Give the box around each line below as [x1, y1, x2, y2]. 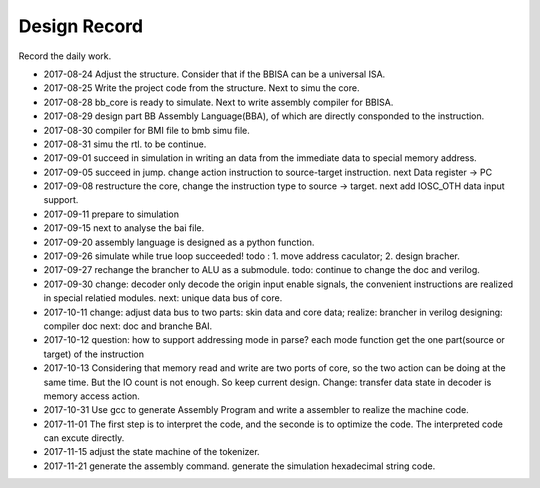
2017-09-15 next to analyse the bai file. [43, 222, 205, 234]
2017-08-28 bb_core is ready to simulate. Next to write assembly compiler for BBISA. [43, 96, 394, 108]
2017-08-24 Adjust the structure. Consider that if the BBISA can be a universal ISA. [43, 68, 386, 80]
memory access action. [43, 390, 140, 402]
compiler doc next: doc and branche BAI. [43, 320, 213, 332]
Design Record [18, 15, 144, 37]
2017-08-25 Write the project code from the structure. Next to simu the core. [43, 82, 360, 94]
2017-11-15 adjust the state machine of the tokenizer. [43, 446, 260, 458]
